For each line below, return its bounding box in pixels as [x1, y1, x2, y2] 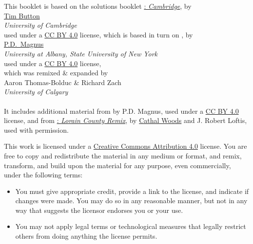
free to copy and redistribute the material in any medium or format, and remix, [4, 150, 242, 160]
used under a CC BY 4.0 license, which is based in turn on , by [4, 29, 193, 39]
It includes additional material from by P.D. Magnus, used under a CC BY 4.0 [4, 105, 239, 116]
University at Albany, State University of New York [4, 48, 158, 58]
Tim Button [4, 10, 40, 20]
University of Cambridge [4, 20, 77, 30]
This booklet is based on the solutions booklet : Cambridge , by [4, 1, 192, 11]
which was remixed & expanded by [4, 68, 108, 78]
